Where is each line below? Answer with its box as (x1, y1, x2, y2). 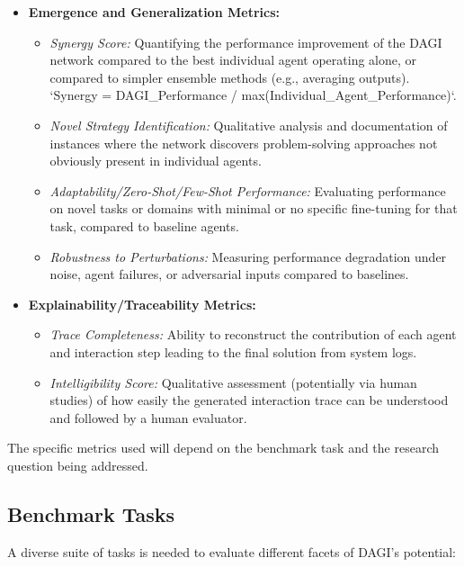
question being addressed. (7, 455, 148, 474)
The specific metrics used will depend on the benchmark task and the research (7, 438, 440, 457)
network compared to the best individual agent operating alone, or (49, 50, 417, 69)
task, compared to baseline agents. (49, 216, 239, 235)
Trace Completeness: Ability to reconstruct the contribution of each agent (49, 325, 457, 344)
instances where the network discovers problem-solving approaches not (49, 133, 438, 152)
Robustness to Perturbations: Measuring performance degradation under (49, 247, 447, 265)
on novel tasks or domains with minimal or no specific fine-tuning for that (49, 199, 458, 218)
